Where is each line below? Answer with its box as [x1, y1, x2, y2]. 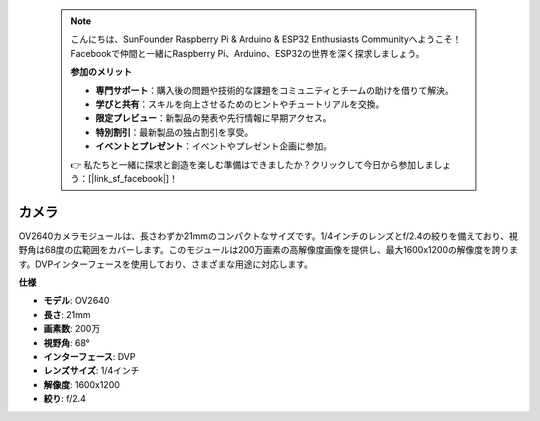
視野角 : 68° [43, 336, 90, 349]
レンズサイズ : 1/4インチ [43, 365, 140, 377]
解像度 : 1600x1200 [43, 378, 120, 390]
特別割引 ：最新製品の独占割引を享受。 [95, 126, 254, 138]
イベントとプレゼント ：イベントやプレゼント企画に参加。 [95, 140, 332, 152]
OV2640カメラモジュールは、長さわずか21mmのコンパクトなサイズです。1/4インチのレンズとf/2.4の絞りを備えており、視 [18, 230, 519, 242]
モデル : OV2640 [43, 295, 110, 307]
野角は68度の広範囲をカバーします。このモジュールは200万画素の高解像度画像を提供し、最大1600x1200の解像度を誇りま [18, 244, 519, 256]
